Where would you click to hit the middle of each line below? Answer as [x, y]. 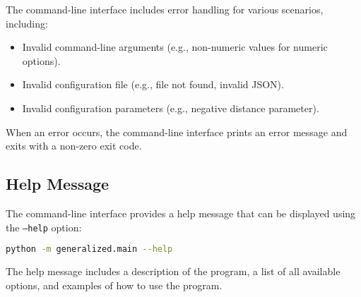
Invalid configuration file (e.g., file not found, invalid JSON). [153, 84]
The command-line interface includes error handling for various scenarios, [165, 9]
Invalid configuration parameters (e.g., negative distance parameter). [171, 108]
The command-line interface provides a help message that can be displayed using [181, 213]
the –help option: [44, 227]
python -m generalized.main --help [89, 249]
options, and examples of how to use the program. [114, 285]
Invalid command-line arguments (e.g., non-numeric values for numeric [175, 47]
